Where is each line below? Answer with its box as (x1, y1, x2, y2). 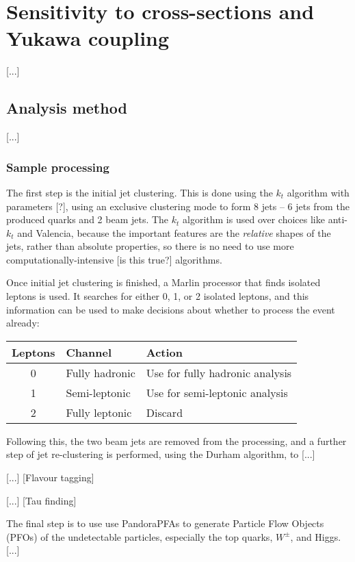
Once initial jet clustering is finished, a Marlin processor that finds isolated (6, 275, 321, 290)
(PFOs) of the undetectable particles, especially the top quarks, (6, 529, 273, 544)
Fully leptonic (66, 404, 132, 420)
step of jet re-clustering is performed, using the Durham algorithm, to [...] (6, 447, 315, 461)
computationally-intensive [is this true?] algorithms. (6, 252, 222, 266)
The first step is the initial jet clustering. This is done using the (6, 185, 273, 199)
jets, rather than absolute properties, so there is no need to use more (6, 239, 294, 253)
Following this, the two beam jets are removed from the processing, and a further (6, 433, 347, 448)
